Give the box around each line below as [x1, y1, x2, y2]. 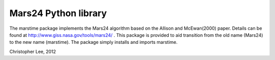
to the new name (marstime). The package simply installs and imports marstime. [9, 39, 178, 45]
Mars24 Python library [9, 8, 107, 19]
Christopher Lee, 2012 [9, 48, 56, 54]
